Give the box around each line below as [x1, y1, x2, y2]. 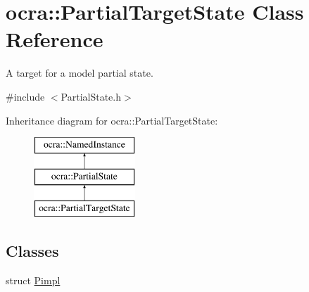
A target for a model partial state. [6, 65, 153, 80]
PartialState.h [61, 89, 121, 103]
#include [6, 89, 45, 103]
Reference [6, 25, 103, 53]
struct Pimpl [6, 273, 61, 288]
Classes [6, 240, 59, 262]
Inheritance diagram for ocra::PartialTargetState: [6, 113, 218, 127]
